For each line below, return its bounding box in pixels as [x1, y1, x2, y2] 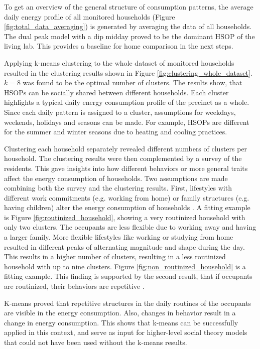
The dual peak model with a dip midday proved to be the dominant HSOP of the [4, 31, 255, 41]
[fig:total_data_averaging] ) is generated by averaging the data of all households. [4, 21, 252, 32]
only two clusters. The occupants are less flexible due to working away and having [4, 222, 256, 232]
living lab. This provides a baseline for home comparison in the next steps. [4, 41, 233, 51]
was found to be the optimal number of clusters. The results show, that [23, 77, 242, 88]
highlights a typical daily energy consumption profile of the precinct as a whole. [4, 97, 249, 107]
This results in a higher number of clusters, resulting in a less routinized [4, 251, 226, 262]
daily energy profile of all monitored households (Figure [4, 11, 175, 22]
